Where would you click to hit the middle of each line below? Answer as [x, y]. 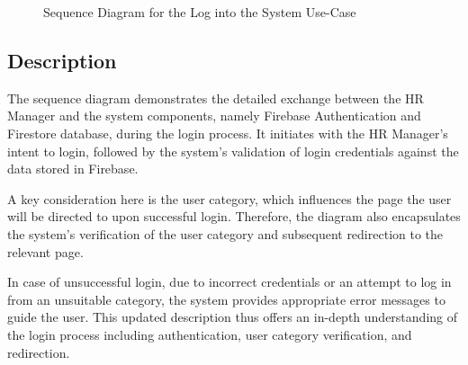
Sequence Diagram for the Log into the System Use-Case [200, 12]
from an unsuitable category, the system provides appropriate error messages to [226, 299]
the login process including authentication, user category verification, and [210, 334]
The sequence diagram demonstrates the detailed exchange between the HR [216, 98]
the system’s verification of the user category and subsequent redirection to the [225, 233]
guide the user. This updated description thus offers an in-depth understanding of [233, 317]
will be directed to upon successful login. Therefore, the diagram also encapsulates [234, 216]
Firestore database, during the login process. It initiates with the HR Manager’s [228, 133]
